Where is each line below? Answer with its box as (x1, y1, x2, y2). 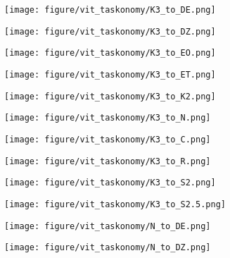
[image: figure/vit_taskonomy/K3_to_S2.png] (4, 178, 216, 188)
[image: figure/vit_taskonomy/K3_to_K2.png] (4, 91, 216, 102)
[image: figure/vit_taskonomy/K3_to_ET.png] (4, 69, 216, 80)
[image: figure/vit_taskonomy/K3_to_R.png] (4, 156, 211, 166)
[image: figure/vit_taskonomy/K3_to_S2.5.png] (4, 199, 226, 209)
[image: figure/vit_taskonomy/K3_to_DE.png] (4, 5, 216, 15)
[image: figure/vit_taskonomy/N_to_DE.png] (4, 221, 211, 231)
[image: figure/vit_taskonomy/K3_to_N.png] (4, 113, 211, 123)
